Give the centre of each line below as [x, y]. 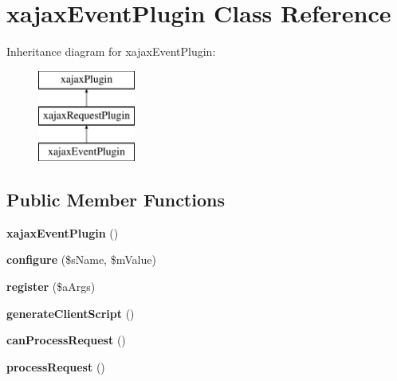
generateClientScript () [71, 313]
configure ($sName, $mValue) [81, 259]
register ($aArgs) [51, 287]
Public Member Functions [116, 200]
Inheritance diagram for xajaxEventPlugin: [111, 51]
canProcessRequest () [66, 340]
